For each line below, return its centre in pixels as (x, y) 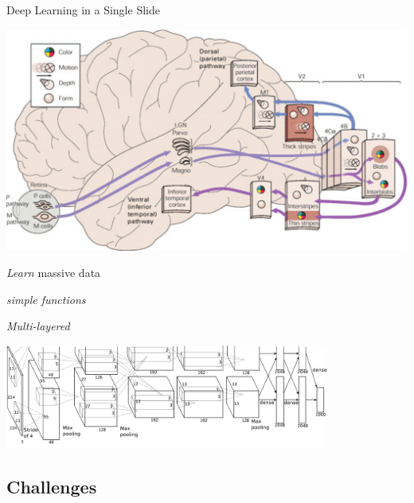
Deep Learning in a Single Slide (83, 10)
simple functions (46, 299)
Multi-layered (38, 326)
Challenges (52, 487)
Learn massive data (54, 273)
